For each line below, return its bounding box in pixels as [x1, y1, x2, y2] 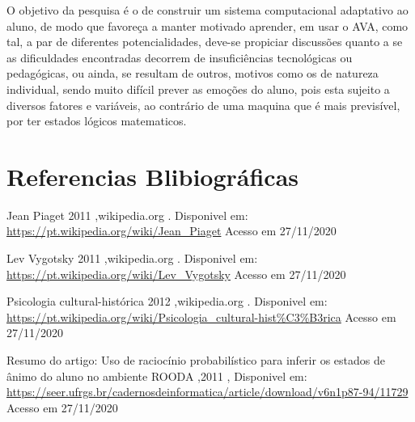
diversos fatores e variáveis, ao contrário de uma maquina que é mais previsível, [6, 96, 400, 113]
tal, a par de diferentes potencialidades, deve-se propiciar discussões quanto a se [6, 33, 403, 50]
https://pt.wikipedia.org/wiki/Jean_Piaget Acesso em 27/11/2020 [6, 222, 337, 239]
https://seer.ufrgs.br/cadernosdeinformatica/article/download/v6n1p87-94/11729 [6, 383, 409, 400]
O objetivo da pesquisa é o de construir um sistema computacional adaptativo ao [6, 2, 409, 18]
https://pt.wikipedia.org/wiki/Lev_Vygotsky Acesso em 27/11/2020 [6, 265, 346, 282]
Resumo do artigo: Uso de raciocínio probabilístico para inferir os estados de [6, 352, 385, 369]
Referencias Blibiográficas [6, 159, 299, 192]
